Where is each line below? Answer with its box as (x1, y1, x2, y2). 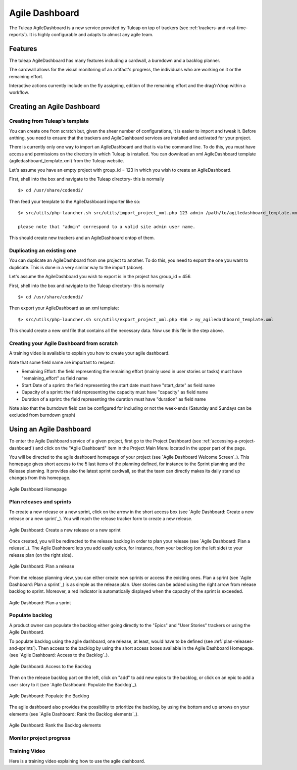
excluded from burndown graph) (9, 412, 76, 418)
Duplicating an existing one (9, 247, 77, 254)
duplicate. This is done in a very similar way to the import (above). (9, 264, 144, 270)
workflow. (9, 90, 29, 96)
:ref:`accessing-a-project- (202, 438, 256, 444)
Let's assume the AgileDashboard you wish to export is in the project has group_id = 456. (9, 274, 192, 280)
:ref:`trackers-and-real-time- (189, 25, 248, 31)
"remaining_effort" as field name (21, 375, 88, 381)
